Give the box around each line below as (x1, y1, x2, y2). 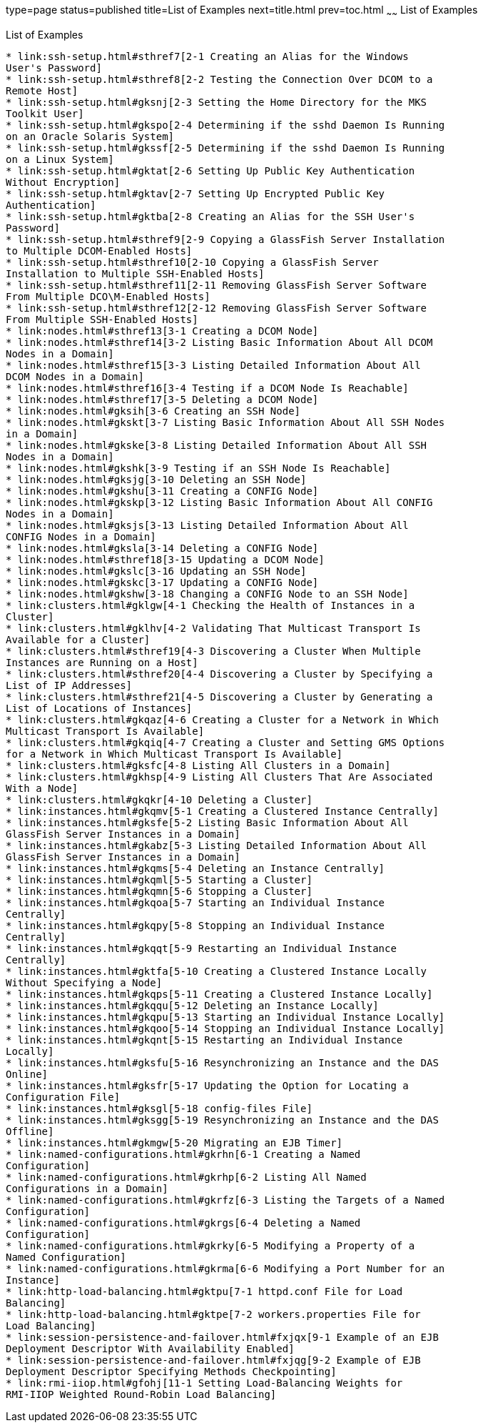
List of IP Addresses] (6, 679, 133, 691)
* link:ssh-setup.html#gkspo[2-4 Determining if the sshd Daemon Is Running (6, 119, 445, 131)
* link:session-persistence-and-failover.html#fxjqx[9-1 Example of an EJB (6, 1331, 439, 1343)
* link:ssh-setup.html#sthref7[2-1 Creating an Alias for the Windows (6, 50, 409, 62)
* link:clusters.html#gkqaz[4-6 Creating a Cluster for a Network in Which (6, 713, 439, 725)
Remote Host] (6, 84, 78, 96)
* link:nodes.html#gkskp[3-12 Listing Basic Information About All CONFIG (6, 496, 433, 508)
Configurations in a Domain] (6, 1182, 168, 1194)
